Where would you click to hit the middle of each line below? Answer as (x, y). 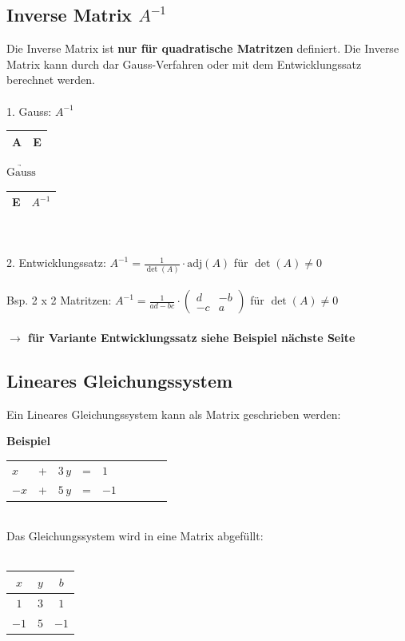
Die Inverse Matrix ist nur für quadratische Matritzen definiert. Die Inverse (203, 48)
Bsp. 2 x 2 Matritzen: (59, 300)
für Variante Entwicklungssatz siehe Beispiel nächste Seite (192, 337)
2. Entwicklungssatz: (56, 263)
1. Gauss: (29, 111)
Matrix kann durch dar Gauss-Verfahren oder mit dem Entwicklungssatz (184, 64)
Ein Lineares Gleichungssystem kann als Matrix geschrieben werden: (174, 414)
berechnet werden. (51, 80)
